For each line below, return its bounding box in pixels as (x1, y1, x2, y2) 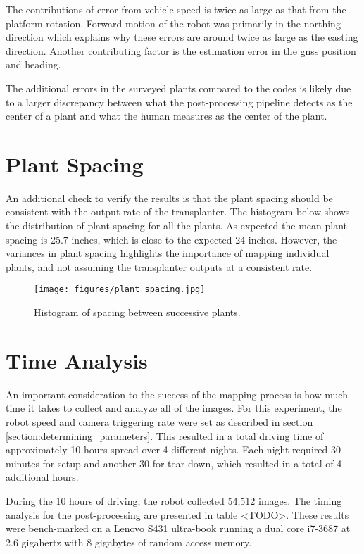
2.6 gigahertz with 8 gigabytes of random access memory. (6, 534, 252, 549)
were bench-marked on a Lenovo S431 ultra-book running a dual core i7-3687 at (6, 521, 351, 536)
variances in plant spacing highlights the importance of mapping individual (6, 246, 330, 260)
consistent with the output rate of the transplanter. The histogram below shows (6, 204, 350, 219)
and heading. (6, 57, 61, 72)
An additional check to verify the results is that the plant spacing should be (6, 190, 333, 205)
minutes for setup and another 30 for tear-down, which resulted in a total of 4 (6, 455, 342, 470)
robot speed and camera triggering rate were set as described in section (6, 415, 313, 429)
